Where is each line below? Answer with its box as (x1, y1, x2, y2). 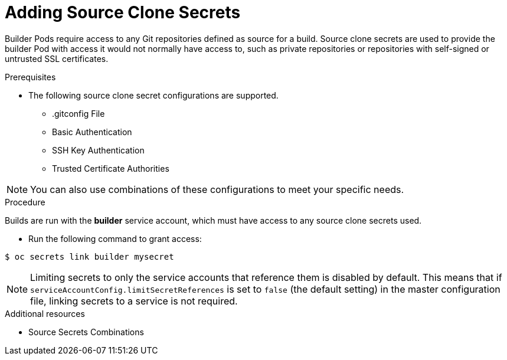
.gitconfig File (52, 108, 105, 119)
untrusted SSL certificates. (5, 53, 109, 64)
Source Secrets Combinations (28, 326, 144, 337)
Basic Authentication (52, 126, 132, 137)
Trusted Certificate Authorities (52, 163, 169, 174)
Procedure (5, 197, 45, 207)
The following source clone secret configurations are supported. (28, 90, 279, 100)
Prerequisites (5, 71, 56, 82)
